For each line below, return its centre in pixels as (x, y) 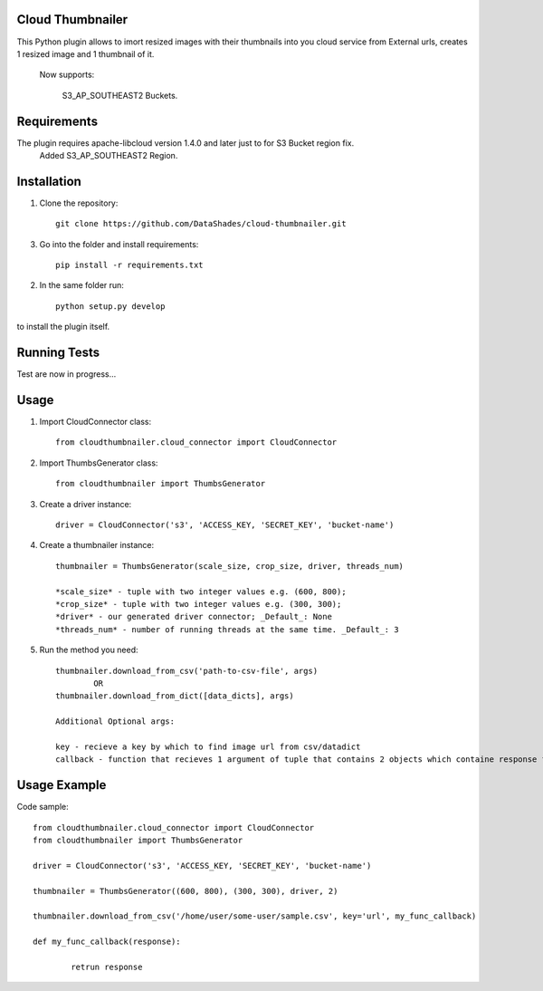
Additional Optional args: (115, 722)
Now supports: (67, 75)
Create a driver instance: (86, 504)
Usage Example (62, 785)
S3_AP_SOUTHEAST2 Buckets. (120, 95)
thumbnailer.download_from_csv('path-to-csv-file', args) (187, 671)
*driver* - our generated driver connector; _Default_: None (194, 617)
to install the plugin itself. (63, 327)
